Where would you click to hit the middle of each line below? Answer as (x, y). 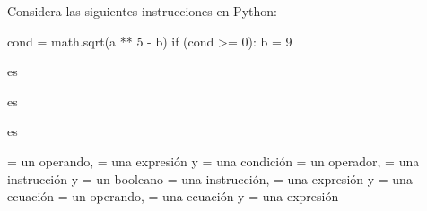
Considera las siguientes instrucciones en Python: (142, 11)
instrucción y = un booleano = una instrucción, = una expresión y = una (210, 178)
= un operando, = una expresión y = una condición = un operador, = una (213, 160)
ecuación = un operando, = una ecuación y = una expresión (173, 196)
